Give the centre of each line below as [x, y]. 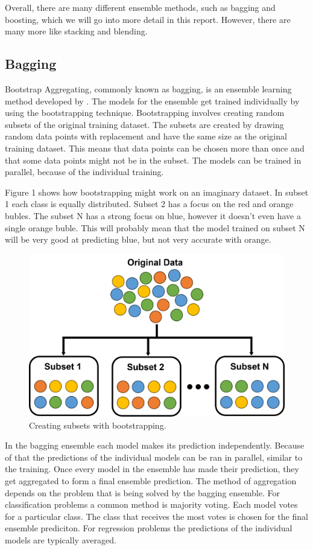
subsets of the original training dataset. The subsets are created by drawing [144, 124]
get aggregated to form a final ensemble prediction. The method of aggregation [151, 481]
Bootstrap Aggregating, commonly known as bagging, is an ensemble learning [148, 88]
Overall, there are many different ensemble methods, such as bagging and [140, 7]
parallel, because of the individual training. [84, 172]
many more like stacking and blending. [76, 31]
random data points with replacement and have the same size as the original [146, 136]
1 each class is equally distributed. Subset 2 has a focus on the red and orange [149, 204]
